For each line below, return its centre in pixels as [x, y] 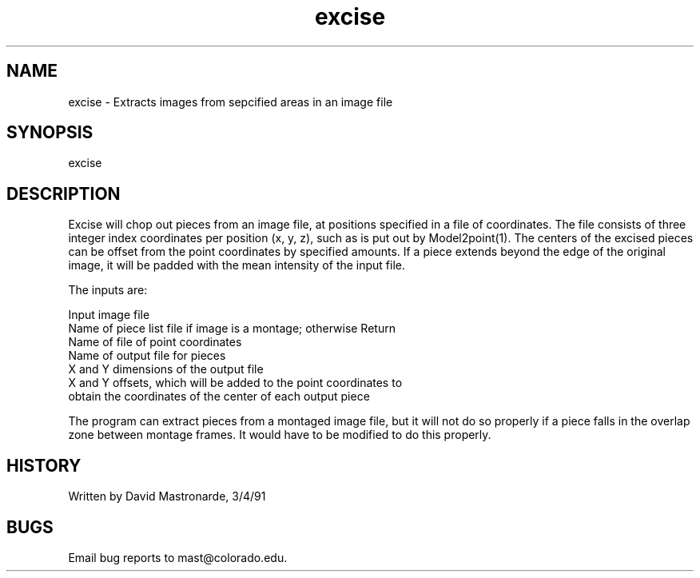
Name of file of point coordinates [155, 342]
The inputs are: [108, 290]
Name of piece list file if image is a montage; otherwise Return [232, 329]
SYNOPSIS [50, 133]
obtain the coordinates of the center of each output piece [219, 397]
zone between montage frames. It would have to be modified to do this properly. [280, 435]
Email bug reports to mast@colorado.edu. [178, 557]
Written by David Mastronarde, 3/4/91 [167, 496]
